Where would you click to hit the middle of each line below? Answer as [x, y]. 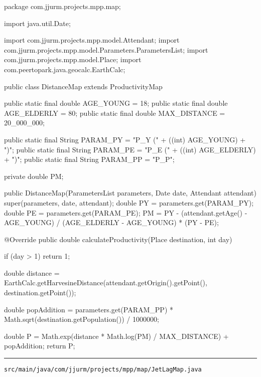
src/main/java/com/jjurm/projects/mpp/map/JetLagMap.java [103, 370]
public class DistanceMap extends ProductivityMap [83, 86]
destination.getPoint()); [40, 293]
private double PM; [34, 176]
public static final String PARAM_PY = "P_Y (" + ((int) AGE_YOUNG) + [125, 139]
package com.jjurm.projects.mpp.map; [62, 6]
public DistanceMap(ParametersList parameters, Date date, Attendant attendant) [130, 193]
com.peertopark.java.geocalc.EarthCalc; [65, 69]
